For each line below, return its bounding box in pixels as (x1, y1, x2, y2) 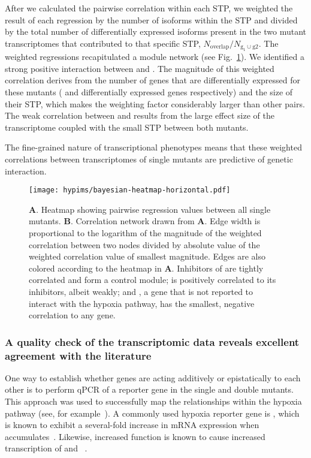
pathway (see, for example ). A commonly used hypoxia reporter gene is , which (5, 406, 300, 419)
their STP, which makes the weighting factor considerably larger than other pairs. (5, 97, 305, 110)
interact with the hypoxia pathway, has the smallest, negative (29, 297, 255, 309)
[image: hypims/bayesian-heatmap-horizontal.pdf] (29, 186, 231, 195)
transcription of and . (5, 442, 87, 454)
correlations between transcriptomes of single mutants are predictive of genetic (5, 152, 293, 165)
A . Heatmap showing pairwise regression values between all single (29, 203, 271, 215)
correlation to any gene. (29, 309, 116, 321)
